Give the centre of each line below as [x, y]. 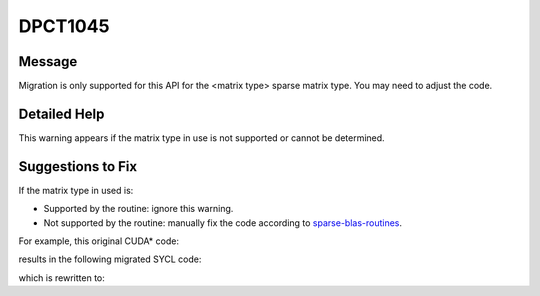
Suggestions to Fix [78, 166]
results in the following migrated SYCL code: [110, 259]
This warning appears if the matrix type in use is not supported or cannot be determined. [201, 137]
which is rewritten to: [61, 277]
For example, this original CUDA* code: [99, 241]
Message [48, 61]
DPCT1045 [64, 26]
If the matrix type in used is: [76, 190]
